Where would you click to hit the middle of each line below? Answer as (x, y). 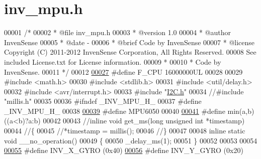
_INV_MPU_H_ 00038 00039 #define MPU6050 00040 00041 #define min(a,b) (129, 111)
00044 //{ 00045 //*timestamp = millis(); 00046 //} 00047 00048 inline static (125, 131)
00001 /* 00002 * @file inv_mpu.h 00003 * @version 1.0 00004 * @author (117, 32)
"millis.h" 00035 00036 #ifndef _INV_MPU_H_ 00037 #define (103, 101)
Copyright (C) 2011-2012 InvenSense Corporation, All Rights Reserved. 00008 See (130, 52)
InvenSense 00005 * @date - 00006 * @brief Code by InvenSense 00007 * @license (129, 42)
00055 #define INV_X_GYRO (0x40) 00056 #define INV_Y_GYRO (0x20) (124, 150)
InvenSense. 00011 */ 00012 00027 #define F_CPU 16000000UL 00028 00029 (123, 71)
